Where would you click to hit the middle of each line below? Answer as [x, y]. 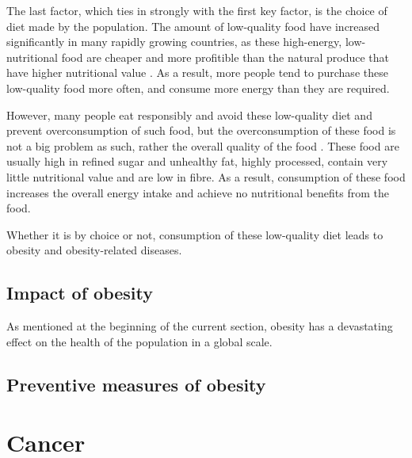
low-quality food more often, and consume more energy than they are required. [198, 88]
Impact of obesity [80, 293]
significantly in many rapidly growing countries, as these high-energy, [174, 42]
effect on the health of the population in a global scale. [139, 341]
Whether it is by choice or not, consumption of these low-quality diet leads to [195, 234]
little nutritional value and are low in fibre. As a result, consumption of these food [206, 176]
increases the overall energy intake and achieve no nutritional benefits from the [198, 192]
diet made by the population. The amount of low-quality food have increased [193, 26]
